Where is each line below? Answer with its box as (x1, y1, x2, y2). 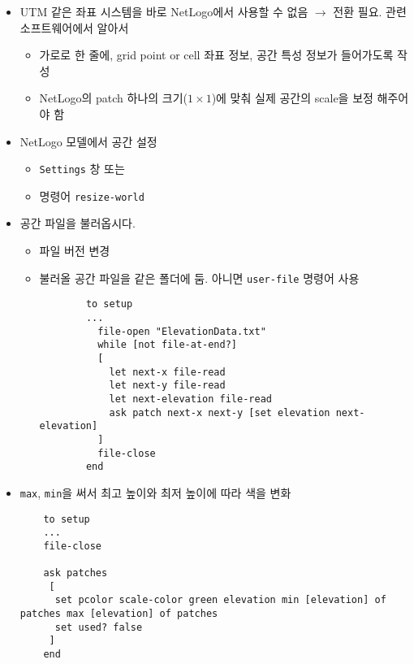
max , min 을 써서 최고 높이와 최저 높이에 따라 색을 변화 (19, 484, 291, 501)
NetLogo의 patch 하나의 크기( (39, 89, 188, 106)
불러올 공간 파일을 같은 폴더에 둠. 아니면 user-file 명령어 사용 (39, 269, 360, 286)
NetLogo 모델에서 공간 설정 (19, 132, 157, 150)
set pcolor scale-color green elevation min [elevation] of (54, 594, 386, 606)
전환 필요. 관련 (333, 3, 407, 20)
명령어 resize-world (39, 187, 144, 204)
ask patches (43, 567, 108, 579)
